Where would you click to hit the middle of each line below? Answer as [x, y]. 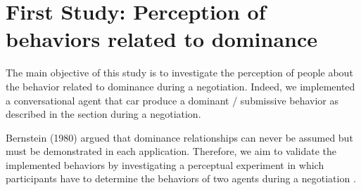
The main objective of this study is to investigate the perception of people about [179, 73]
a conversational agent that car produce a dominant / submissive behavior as [172, 100]
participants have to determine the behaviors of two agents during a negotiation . [181, 178]
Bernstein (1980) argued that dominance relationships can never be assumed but [179, 137]
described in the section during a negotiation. [103, 114]
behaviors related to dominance [162, 39]
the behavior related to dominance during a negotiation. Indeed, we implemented [180, 86]
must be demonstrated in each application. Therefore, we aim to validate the [171, 151]
